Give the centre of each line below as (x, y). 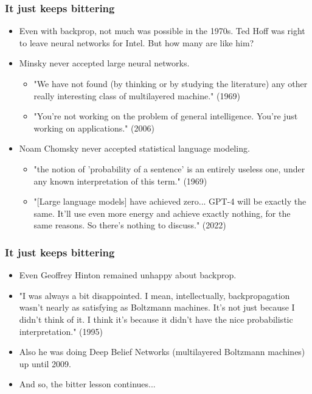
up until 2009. (45, 363)
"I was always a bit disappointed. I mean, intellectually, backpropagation (154, 295)
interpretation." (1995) (61, 331)
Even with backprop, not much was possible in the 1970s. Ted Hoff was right (162, 31)
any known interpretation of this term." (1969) (120, 181)
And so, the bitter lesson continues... (87, 384)
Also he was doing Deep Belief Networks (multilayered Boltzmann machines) (162, 352)
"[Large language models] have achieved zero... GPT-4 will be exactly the (170, 201)
